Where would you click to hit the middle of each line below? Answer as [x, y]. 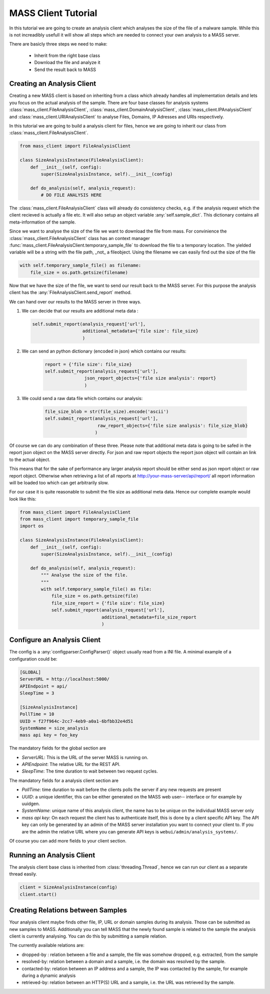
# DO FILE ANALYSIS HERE [71, 195]
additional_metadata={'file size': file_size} [140, 331]
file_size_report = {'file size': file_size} [108, 603]
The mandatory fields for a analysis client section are [64, 780]
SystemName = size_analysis [54, 728]
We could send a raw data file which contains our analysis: [82, 398]
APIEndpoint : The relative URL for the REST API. [71, 764]
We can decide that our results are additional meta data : [80, 310]
